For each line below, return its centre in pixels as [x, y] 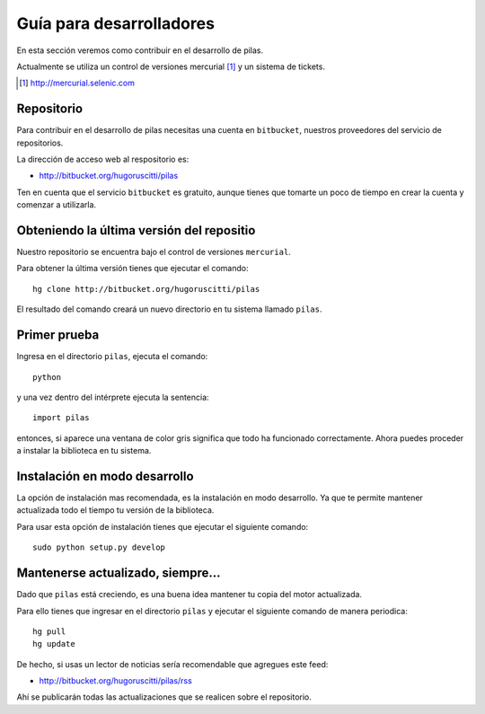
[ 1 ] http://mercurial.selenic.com [77, 83]
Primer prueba [58, 335]
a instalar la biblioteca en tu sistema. [84, 451]
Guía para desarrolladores [116, 23]
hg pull [49, 631]
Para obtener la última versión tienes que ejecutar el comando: [132, 269]
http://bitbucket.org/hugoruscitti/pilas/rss [115, 681]
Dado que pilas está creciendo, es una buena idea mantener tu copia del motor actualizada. [190, 595]
